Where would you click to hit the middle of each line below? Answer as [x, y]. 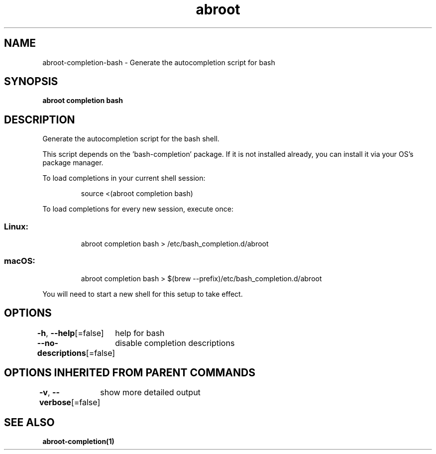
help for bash [140, 333]
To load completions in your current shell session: [124, 178]
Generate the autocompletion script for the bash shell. [131, 139]
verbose [55, 402]
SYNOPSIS [31, 82]
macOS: [20, 261]
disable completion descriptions [175, 343]
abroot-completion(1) [78, 442]
